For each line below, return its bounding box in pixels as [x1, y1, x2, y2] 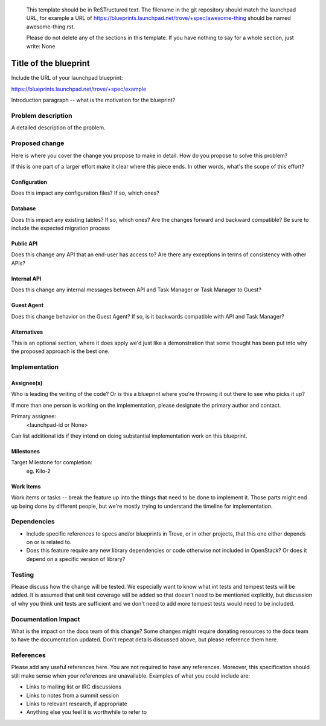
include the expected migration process [11, 224, 110, 232]
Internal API [11, 275, 42, 282]
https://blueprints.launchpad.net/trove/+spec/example [11, 85, 147, 92]
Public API [11, 240, 38, 247]
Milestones [11, 447, 40, 455]
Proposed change [11, 139, 65, 147]
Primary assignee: [11, 413, 57, 420]
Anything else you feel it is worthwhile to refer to [26, 708, 147, 716]
